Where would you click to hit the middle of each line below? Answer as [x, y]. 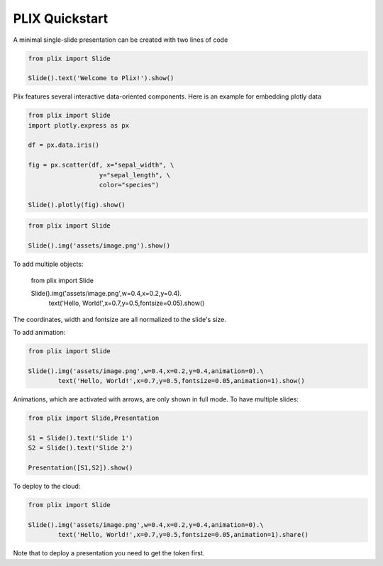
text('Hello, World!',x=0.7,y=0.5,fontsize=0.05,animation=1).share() [183, 535]
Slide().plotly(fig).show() [77, 205]
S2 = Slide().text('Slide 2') [81, 448]
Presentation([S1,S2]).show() [81, 468]
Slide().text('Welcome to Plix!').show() [101, 78]
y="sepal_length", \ [134, 175]
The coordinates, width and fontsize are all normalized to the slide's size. [120, 319]
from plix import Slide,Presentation [94, 418]
